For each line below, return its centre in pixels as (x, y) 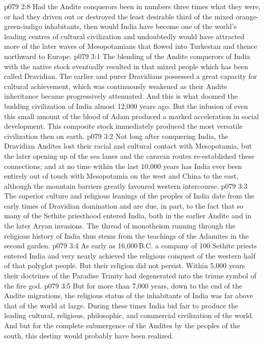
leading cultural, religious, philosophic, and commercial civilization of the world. (129, 315)
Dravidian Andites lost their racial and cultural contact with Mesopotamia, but (128, 146)
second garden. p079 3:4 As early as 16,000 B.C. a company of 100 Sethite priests (130, 246)
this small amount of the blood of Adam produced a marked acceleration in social (131, 116)
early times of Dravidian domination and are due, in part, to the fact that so (124, 205)
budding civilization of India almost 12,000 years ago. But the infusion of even (126, 106)
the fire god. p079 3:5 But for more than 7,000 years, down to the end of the (123, 285)
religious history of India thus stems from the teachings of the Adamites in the (126, 235)
